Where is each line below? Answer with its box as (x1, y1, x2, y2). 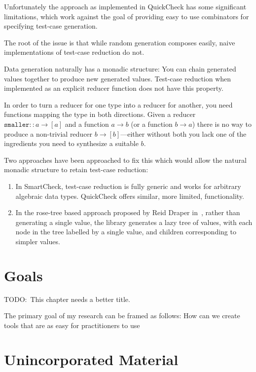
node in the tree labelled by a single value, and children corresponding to (15, 226, 236, 237)
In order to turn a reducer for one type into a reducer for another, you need (4, 99, 233, 110)
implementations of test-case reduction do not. (4, 47, 145, 57)
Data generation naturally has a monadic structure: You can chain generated (4, 63, 236, 74)
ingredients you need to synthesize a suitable (4, 138, 139, 149)
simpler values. (15, 236, 60, 246)
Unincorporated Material (4, 349, 179, 369)
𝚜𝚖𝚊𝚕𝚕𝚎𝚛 (4, 121, 30, 128)
